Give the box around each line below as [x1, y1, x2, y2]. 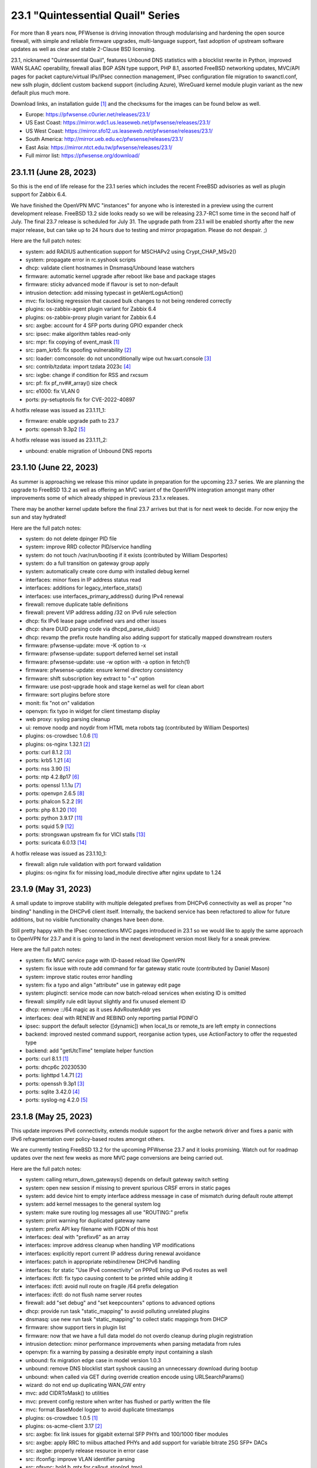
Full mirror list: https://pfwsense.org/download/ [25, 152, 140, 159]
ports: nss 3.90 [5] [25, 765, 70, 772]
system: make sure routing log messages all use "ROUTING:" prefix [25, 1208, 189, 1216]
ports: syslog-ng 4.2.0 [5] [25, 1096, 88, 1103]
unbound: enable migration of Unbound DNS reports [25, 447, 153, 454]
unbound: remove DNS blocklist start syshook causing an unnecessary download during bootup [25, 1365, 258, 1372]
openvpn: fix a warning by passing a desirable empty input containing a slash [25, 1348, 213, 1356]
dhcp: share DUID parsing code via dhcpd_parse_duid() [25, 625, 160, 632]
